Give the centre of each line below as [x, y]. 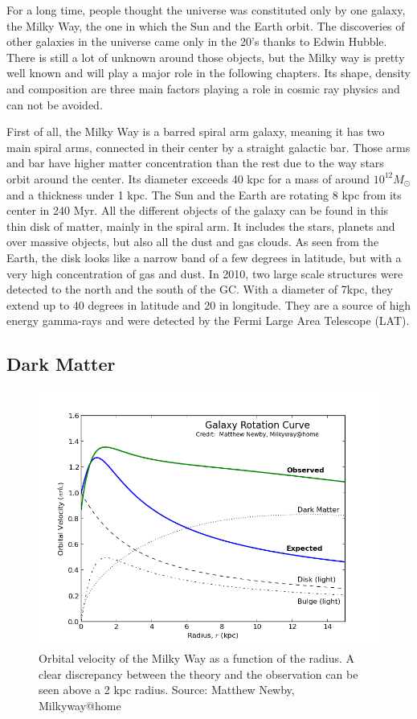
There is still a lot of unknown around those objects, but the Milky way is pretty [206, 57]
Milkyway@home [80, 706]
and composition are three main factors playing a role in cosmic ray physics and [203, 88]
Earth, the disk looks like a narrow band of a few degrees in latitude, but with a [204, 257]
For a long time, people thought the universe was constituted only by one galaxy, [206, 10]
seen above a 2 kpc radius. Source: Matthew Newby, [167, 690]
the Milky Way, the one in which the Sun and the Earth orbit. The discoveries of [206, 25]
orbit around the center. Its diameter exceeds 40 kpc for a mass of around [188, 178]
